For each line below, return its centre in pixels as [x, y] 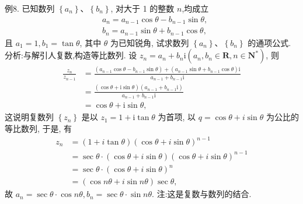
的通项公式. [269, 42]
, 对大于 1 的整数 [142, 8]
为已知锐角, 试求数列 [150, 42]
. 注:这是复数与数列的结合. [202, 194]
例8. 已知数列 [30, 8]
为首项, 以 [177, 117]
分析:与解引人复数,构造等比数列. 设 [71, 55]
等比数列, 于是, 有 [39, 128]
